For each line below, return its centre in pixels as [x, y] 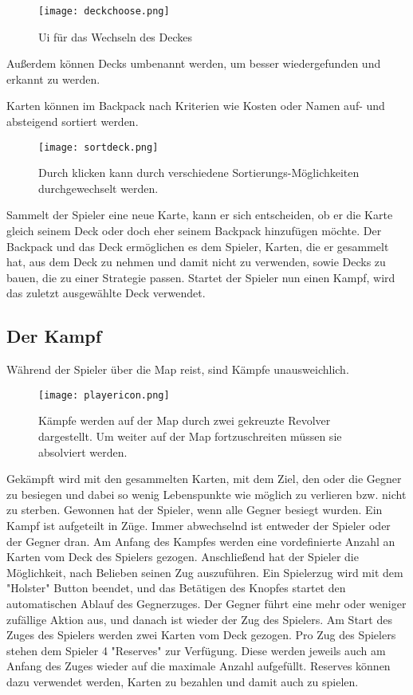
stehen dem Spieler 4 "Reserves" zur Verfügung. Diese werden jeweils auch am [196, 650]
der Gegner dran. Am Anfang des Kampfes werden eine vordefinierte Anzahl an [201, 541]
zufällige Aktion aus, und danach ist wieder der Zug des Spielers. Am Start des [199, 619]
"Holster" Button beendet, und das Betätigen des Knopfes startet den [176, 588]
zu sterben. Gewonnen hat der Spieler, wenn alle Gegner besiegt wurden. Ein [195, 510]
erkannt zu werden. [53, 79]
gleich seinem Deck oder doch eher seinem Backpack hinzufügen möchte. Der [194, 231]
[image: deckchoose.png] [104, 11]
